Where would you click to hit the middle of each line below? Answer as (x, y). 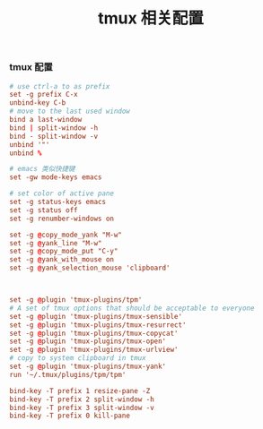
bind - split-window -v (54, 136)
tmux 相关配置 (151, 18)
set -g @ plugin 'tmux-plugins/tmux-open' (88, 341)
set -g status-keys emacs (57, 202)
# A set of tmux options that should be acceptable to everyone (132, 308)
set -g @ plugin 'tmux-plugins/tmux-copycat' (94, 333)
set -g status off (44, 210)
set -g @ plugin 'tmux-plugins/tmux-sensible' (96, 316)
